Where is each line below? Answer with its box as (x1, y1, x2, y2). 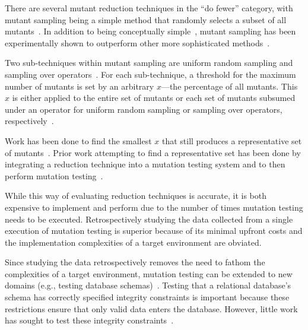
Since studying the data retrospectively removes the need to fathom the (5, 256, 265, 268)
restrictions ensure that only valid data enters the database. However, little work (5, 302, 298, 315)
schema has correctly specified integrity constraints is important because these (5, 291, 290, 303)
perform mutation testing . (5, 169, 103, 182)
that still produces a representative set (161, 134, 302, 147)
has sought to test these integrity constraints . (5, 314, 174, 326)
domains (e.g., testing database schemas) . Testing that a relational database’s (5, 279, 291, 291)
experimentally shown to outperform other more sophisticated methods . (5, 36, 270, 49)
